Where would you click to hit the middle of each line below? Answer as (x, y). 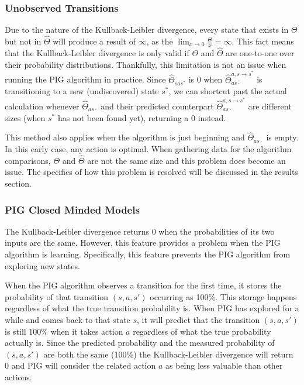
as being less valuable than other (224, 365)
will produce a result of (94, 41)
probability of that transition (57, 296)
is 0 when (205, 79)
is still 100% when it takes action (64, 331)
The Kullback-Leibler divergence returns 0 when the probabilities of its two (140, 231)
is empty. (282, 137)
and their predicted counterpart (157, 106)
